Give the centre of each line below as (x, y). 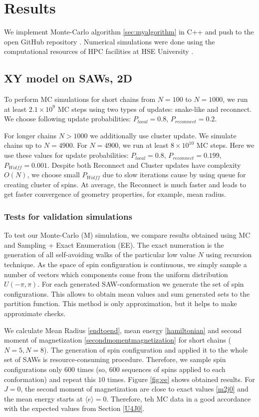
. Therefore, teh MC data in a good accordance (179, 398)
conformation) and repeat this (50, 379)
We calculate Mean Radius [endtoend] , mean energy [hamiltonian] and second (123, 330)
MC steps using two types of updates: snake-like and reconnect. (155, 109)
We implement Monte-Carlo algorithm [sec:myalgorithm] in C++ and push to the (129, 32)
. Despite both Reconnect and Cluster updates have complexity (144, 165)
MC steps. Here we (225, 145)
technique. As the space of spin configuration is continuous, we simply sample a (126, 264)
